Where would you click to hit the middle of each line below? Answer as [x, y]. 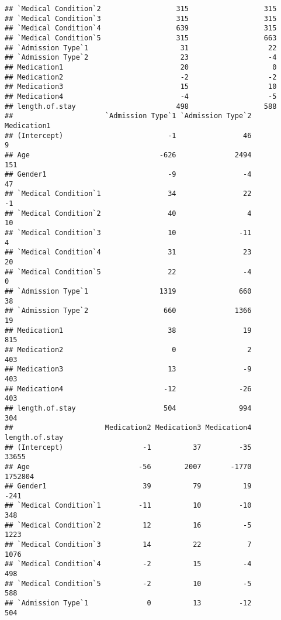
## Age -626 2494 [128, 155]
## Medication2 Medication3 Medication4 [128, 428]
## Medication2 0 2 [128, 349]
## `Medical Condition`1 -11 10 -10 [128, 506]
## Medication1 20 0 [141, 67]
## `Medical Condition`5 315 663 [141, 38]
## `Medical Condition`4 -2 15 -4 [128, 564]
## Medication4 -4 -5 [141, 96]
